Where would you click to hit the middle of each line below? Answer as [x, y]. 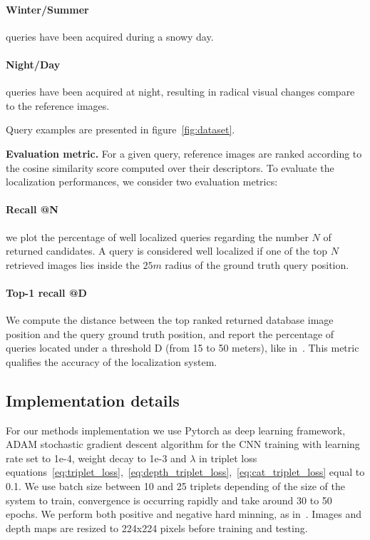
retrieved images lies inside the [73, 264]
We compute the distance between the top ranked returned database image [170, 320]
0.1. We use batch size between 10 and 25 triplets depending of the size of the [175, 486]
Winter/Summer [47, 9]
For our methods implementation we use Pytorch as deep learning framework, [176, 430]
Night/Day [33, 64]
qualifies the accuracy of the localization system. [112, 361]
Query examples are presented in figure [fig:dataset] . [120, 129]
